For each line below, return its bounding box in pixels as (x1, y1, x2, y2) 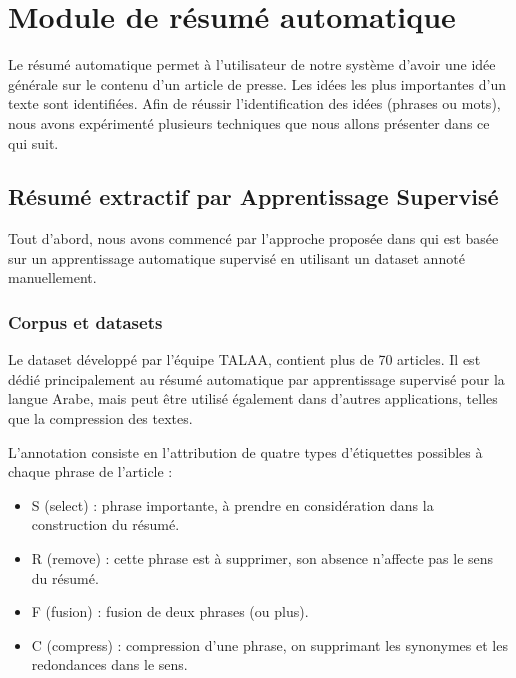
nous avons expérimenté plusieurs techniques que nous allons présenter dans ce (8, 112, 490, 133)
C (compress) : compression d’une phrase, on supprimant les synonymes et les (31, 634, 508, 655)
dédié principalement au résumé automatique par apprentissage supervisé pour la (8, 368, 505, 389)
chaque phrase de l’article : (8, 461, 173, 482)
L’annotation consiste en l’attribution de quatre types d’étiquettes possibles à (8, 441, 483, 462)
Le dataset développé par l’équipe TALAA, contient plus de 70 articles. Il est (8, 349, 481, 370)
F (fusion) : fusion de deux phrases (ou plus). (31, 601, 309, 622)
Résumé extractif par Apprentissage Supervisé (8, 181, 499, 212)
